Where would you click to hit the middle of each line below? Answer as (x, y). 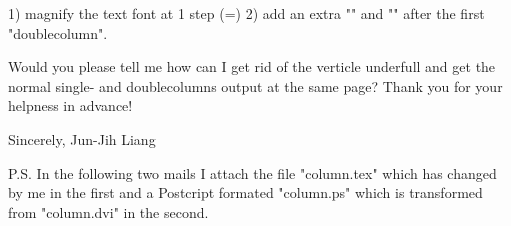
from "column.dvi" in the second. (108, 211)
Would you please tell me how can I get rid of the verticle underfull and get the (252, 66)
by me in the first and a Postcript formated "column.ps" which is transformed (245, 192)
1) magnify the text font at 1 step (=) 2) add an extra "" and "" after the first (246, 13)
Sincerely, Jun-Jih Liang (82, 138)
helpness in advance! (70, 105)
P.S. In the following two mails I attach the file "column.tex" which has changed (252, 172)
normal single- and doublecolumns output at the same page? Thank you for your (255, 85)
